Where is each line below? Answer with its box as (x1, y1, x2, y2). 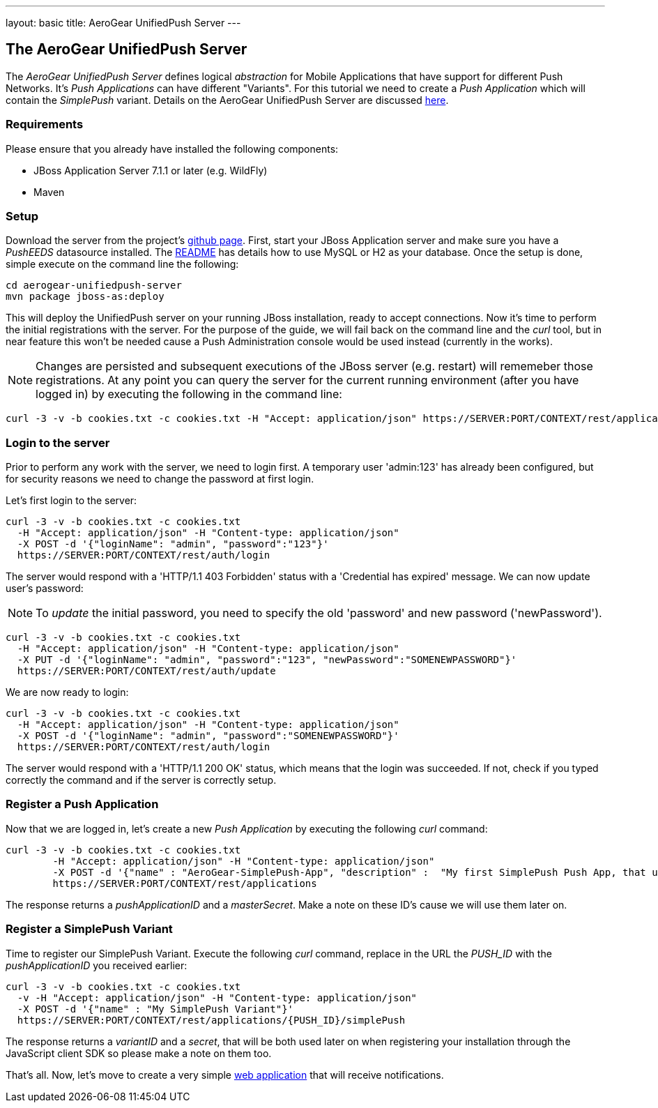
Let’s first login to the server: (6, 494, 137, 507)
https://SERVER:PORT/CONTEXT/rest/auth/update (17, 665, 276, 677)
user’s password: (6, 582, 84, 595)
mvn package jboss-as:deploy (6, 291, 164, 303)
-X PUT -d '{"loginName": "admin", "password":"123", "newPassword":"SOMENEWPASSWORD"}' (17, 654, 517, 666)
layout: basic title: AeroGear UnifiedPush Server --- (6, 17, 241, 29)
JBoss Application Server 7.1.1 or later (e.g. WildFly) (33, 164, 268, 176)
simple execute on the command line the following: (6, 258, 239, 271)
